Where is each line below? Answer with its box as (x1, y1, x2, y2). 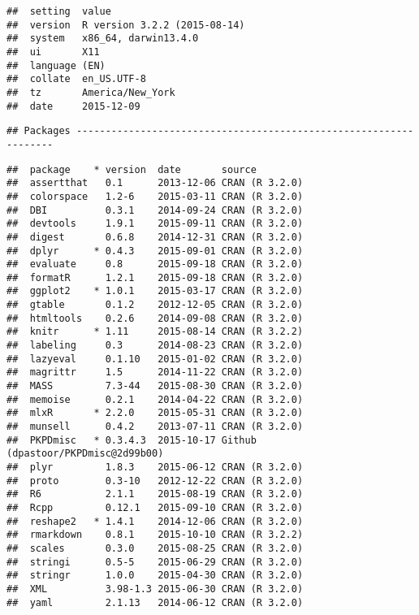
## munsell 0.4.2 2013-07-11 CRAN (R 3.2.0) (6, 421, 304, 433)
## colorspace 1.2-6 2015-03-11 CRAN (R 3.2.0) (6, 190, 304, 202)
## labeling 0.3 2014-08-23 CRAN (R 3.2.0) (6, 340, 304, 352)
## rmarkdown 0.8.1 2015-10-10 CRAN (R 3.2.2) (6, 529, 304, 541)
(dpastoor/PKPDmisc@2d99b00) (6, 448, 164, 460)
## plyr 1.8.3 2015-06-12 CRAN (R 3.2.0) (6, 461, 304, 473)
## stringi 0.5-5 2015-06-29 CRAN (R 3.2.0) (6, 556, 304, 568)
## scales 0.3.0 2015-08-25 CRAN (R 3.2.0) (6, 542, 304, 554)
